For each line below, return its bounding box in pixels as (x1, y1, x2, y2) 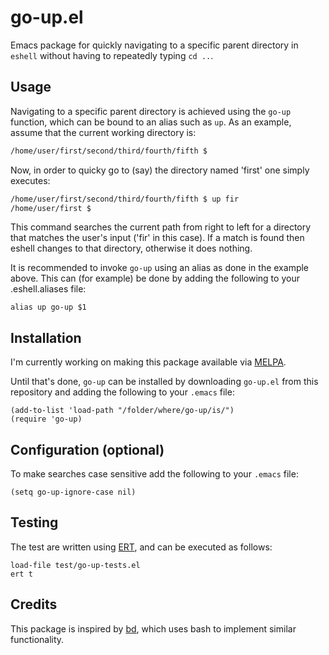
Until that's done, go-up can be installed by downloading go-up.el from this (10, 376, 319, 388)
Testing (10, 514, 59, 531)
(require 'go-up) (10, 414, 83, 425)
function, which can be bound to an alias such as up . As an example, (10, 116, 292, 128)
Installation (10, 329, 82, 346)
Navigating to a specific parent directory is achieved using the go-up (10, 105, 292, 117)
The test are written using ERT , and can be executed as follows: (10, 541, 273, 553)
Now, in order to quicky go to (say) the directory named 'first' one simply (10, 164, 310, 176)
